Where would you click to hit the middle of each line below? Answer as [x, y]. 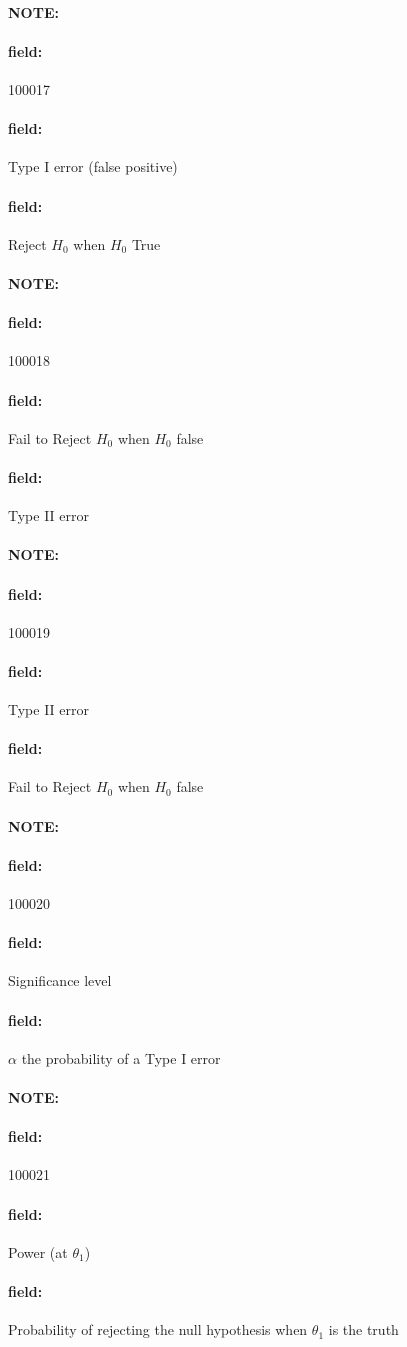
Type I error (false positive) [93, 166]
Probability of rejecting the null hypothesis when [158, 1329]
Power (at [38, 1251]
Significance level [60, 980]
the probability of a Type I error [121, 1057]
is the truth [363, 1329]
